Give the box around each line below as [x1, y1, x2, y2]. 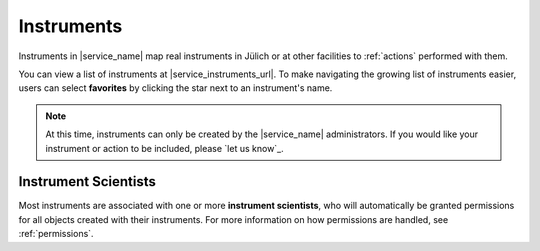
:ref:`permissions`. [18, 228, 94, 240]
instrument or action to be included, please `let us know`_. [45, 142, 284, 154]
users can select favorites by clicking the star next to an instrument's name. [18, 82, 333, 94]
